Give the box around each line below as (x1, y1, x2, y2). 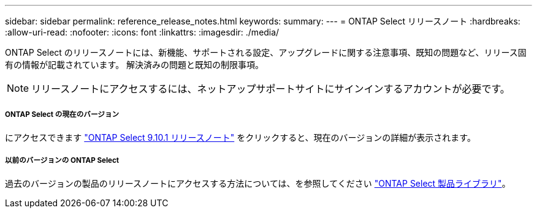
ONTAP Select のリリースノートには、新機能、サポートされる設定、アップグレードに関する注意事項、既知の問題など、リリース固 (5, 47, 527, 58)
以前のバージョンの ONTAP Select (5, 156, 120, 165)
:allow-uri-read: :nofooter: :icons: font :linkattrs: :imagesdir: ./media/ (5, 27, 280, 37)
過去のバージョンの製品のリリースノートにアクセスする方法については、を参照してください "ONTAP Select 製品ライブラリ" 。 (5, 177, 511, 189)
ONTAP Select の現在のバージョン (5, 110, 120, 119)
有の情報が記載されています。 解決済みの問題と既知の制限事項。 (5, 59, 264, 70)
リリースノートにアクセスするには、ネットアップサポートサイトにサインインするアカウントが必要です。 (31, 83, 510, 95)
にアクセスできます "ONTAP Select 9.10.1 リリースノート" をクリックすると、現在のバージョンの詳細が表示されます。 (5, 132, 476, 143)
